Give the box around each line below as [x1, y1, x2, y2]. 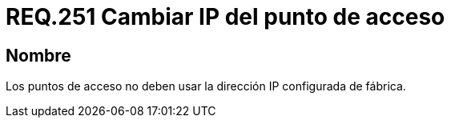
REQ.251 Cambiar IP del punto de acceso [6, 3, 445, 30]
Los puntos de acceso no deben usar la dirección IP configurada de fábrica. [6, 79, 406, 94]
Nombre [6, 45, 71, 66]
